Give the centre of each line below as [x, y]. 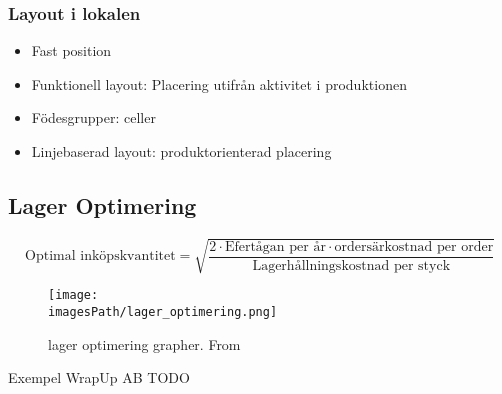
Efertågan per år [275, 246]
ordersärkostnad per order [414, 246]
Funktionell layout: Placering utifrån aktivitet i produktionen [219, 83]
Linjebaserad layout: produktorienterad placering [181, 151]
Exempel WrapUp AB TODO [99, 377]
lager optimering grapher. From [144, 343]
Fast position [71, 50]
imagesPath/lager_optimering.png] [163, 312]
